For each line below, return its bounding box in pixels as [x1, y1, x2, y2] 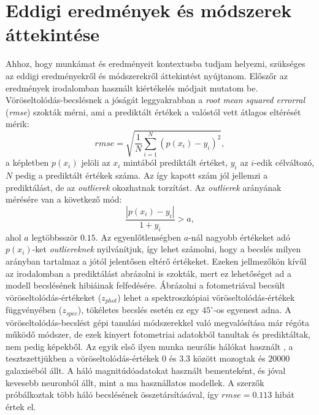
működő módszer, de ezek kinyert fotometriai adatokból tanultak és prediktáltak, [6, 328, 310, 341]
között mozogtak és [193, 352, 266, 365]
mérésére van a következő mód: [6, 193, 122, 206]
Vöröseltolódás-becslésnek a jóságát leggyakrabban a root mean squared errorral [6, 93, 306, 106]
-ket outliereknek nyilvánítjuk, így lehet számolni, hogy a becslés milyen [32, 242, 301, 255]
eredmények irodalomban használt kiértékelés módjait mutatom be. [6, 81, 258, 94]
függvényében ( [6, 303, 63, 316]
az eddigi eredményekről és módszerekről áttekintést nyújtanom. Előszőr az [6, 69, 288, 82]
